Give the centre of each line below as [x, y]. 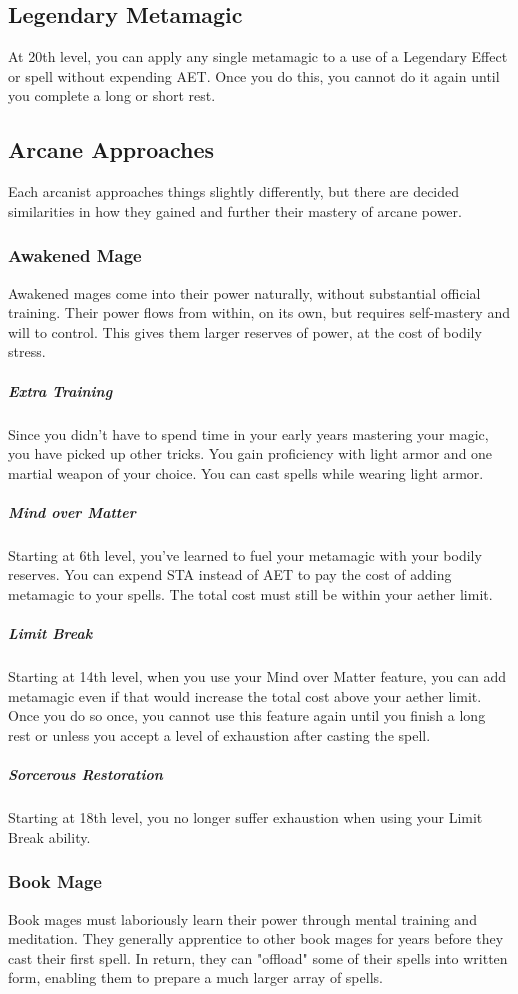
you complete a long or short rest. [112, 95]
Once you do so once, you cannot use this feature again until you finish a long [247, 715]
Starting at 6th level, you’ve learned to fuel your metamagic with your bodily [245, 554]
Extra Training [60, 390]
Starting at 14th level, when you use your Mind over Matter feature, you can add [257, 676]
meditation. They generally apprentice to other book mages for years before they [256, 938]
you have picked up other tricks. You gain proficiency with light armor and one [250, 453]
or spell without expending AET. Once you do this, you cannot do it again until [254, 75]
